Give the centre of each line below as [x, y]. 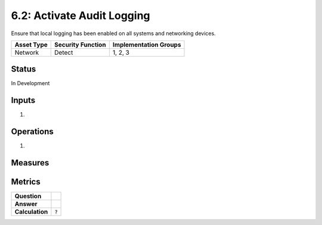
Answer [26, 204]
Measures [30, 163]
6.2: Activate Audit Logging [80, 15]
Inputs [23, 100]
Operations [32, 132]
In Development [30, 83]
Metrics [26, 182]
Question [28, 196]
